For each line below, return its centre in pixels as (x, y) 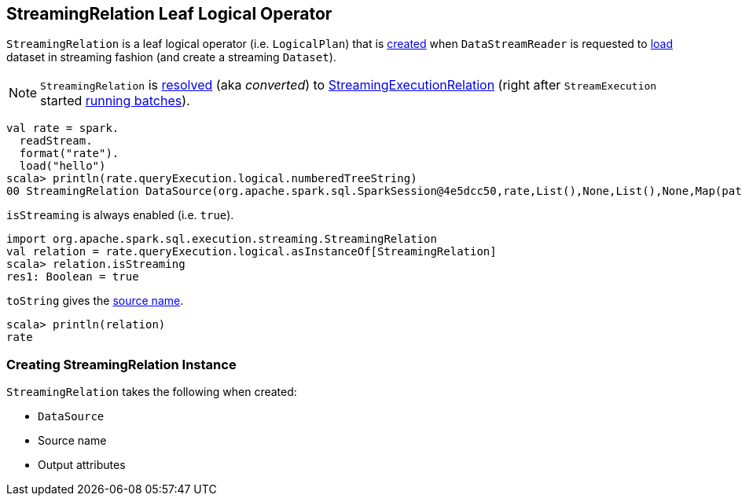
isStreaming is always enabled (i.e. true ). (120, 215)
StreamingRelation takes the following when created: (152, 392)
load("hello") (62, 166)
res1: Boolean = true (73, 277)
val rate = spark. (63, 128)
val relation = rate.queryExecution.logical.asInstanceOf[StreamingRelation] (252, 252)
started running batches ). (115, 101)
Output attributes (82, 465)
